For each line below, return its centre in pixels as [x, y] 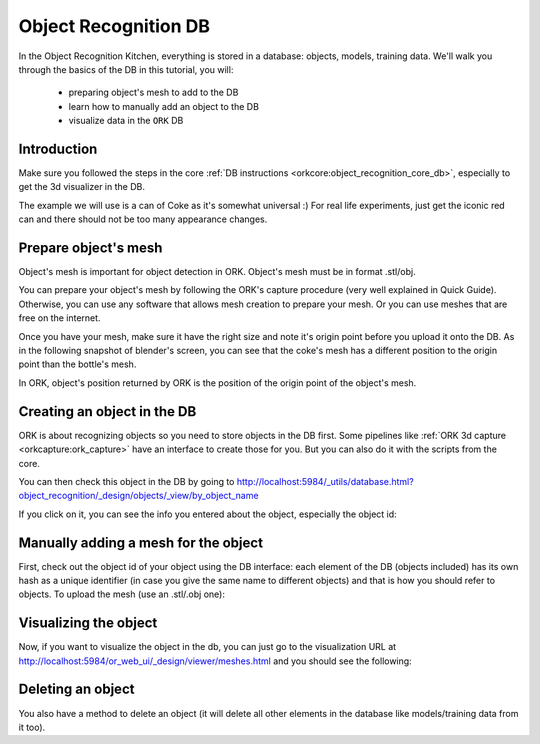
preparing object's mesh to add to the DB [153, 92]
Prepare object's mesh [90, 248]
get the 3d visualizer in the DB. [81, 187]
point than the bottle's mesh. [77, 364]
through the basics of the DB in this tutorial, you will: [126, 69]
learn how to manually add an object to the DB [164, 106]
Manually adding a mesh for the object [141, 542]
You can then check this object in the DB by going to [126, 481]
